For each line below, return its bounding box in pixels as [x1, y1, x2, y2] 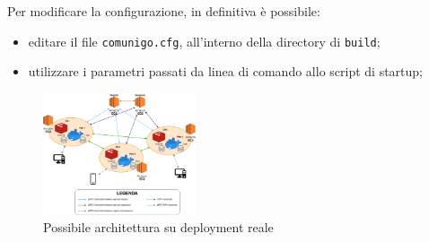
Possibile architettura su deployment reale [43, 218, 274, 237]
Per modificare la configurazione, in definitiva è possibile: [7, 2, 320, 20]
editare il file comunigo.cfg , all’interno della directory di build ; [28, 31, 381, 50]
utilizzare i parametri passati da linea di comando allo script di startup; [28, 62, 423, 81]
